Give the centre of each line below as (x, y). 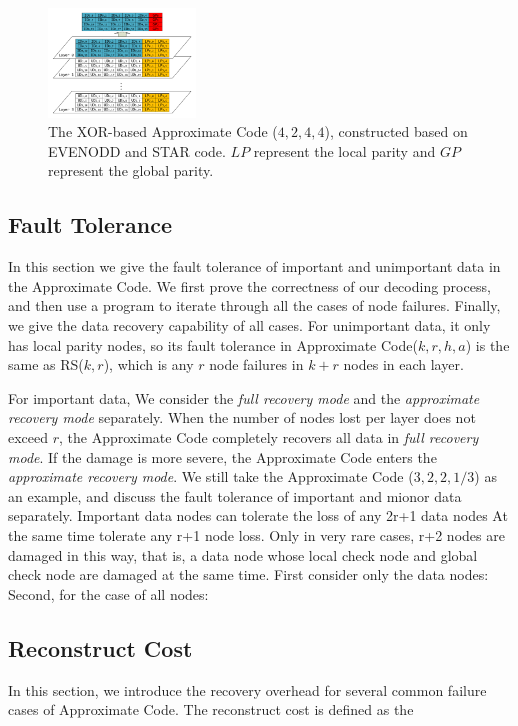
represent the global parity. (131, 170)
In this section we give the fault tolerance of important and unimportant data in (254, 266)
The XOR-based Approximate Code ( (163, 131)
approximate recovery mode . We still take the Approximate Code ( (211, 476)
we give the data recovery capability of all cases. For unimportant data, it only (249, 325)
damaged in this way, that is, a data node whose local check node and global (243, 554)
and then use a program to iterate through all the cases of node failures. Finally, (254, 305)
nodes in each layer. (403, 364)
